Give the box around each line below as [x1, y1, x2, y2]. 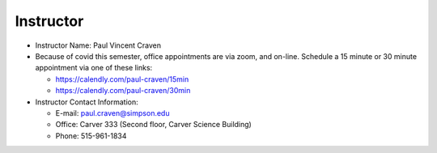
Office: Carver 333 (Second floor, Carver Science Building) [55, 120, 252, 130]
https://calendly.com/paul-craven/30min [55, 86, 191, 96]
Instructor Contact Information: [35, 97, 138, 107]
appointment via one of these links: [35, 63, 153, 73]
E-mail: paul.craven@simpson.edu [55, 108, 170, 117]
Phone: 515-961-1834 [55, 130, 127, 141]
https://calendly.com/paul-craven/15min [55, 74, 189, 84]
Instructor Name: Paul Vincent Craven [35, 40, 162, 50]
